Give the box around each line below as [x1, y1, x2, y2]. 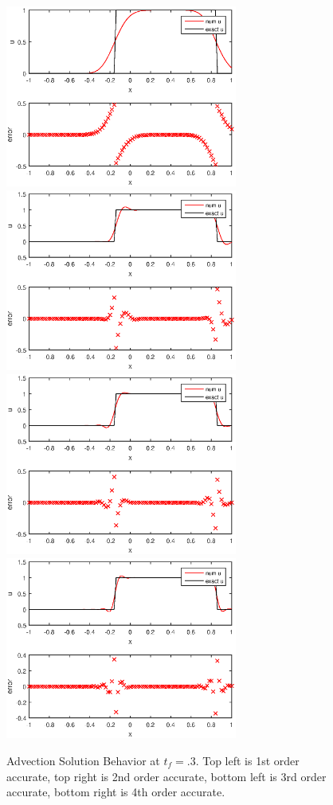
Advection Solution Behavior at [6, 752, 160, 768]
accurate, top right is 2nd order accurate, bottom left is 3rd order [6, 768, 327, 784]
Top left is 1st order [202, 752, 300, 768]
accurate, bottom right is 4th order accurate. [6, 784, 225, 800]
